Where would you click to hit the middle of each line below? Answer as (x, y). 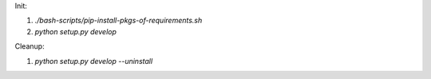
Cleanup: (30, 46)
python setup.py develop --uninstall (94, 61)
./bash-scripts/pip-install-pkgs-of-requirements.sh (119, 21)
